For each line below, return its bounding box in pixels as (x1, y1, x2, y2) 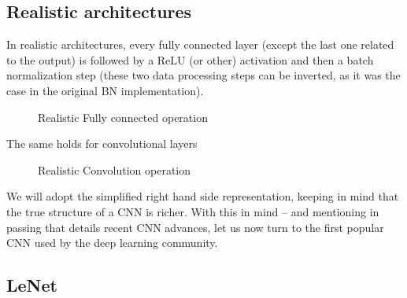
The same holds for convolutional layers (6, 135, 198, 152)
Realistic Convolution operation (38, 161, 191, 178)
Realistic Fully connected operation (38, 109, 208, 125)
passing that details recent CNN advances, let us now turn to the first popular (6, 219, 384, 235)
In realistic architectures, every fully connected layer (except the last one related (6, 36, 394, 53)
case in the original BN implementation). (6, 82, 204, 98)
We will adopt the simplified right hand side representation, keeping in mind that (6, 188, 399, 204)
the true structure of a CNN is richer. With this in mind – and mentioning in (6, 203, 379, 219)
